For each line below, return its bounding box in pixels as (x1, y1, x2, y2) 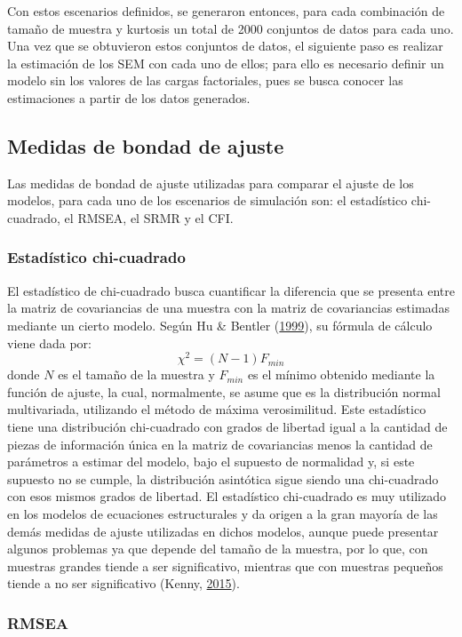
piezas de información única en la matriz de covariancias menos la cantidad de (7, 434, 433, 453)
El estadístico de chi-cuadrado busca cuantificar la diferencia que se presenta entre (7, 281, 455, 299)
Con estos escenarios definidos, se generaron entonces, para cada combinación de (7, 2, 445, 20)
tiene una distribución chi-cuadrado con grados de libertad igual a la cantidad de (7, 418, 448, 435)
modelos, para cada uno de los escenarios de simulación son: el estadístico (7, 191, 408, 210)
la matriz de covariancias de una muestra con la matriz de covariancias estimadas (7, 299, 450, 317)
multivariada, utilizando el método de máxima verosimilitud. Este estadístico (7, 400, 426, 418)
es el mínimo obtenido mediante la (247, 365, 435, 384)
